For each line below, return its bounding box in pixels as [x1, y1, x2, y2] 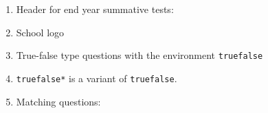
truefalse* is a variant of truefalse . [16, 71, 177, 85]
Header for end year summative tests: [16, 2, 174, 16]
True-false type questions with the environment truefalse [16, 48, 263, 62]
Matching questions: [16, 94, 101, 108]
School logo [16, 25, 65, 39]
